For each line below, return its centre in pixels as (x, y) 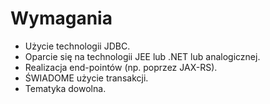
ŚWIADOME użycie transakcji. (86, 78)
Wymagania (61, 18)
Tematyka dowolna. (65, 88)
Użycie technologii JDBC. (77, 46)
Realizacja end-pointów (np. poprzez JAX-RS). (121, 67)
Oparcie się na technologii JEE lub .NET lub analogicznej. (142, 56)
